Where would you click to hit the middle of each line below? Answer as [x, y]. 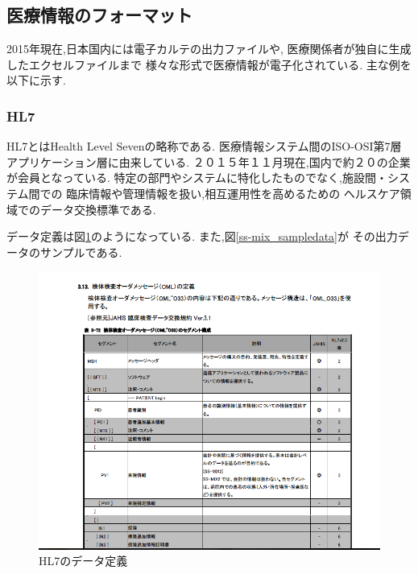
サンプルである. [81, 252]
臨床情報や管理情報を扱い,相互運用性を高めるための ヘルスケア [233, 193]
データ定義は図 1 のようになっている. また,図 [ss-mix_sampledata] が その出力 [202, 236]
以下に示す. [36, 80]
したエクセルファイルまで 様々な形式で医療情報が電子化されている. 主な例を [209, 64]
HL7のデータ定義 [83, 561]
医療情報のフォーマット [99, 15]
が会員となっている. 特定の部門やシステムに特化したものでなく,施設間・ [197, 178]
